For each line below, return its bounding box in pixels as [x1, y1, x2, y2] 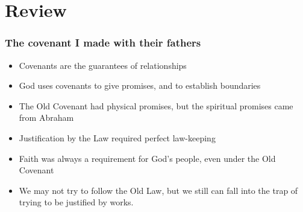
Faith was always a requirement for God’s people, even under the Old [19, 152, 276, 164]
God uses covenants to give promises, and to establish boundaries [19, 79, 261, 92]
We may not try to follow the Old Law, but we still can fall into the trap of [19, 184, 298, 196]
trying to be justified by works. [19, 196, 134, 208]
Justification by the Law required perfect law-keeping [19, 131, 216, 144]
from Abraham [19, 111, 74, 124]
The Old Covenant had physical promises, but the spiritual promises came [19, 99, 293, 112]
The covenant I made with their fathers [5, 35, 201, 50]
